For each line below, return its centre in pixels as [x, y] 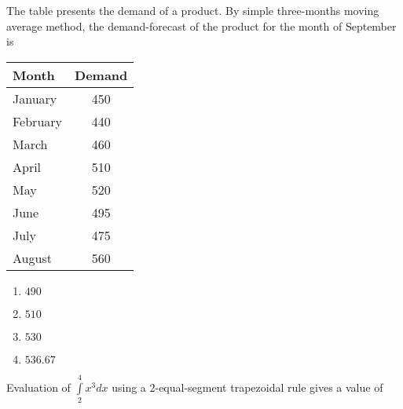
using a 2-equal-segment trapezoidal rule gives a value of [247, 387]
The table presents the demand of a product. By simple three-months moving [193, 10]
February [38, 121]
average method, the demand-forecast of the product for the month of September [201, 26]
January [35, 98]
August [32, 257]
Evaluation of [38, 387]
